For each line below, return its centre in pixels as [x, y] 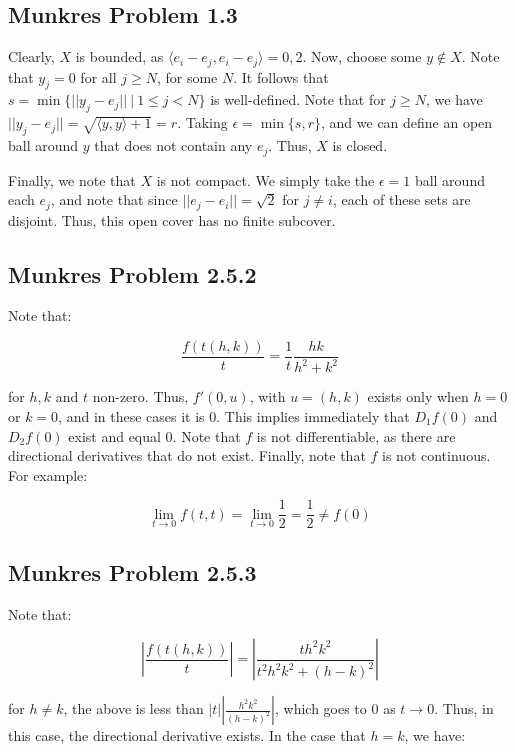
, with [267, 396]
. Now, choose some [362, 56]
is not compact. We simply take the [265, 179]
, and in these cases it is [131, 415]
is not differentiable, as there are [356, 435]
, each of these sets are [401, 199]
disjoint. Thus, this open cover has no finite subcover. [172, 219]
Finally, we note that [72, 179]
